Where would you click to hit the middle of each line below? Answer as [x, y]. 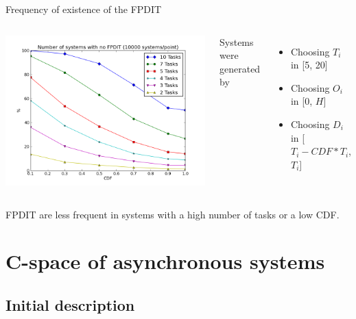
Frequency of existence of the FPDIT [84, 9]
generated [240, 68]
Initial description [70, 304]
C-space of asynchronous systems [165, 261]
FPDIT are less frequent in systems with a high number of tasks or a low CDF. [173, 214]
